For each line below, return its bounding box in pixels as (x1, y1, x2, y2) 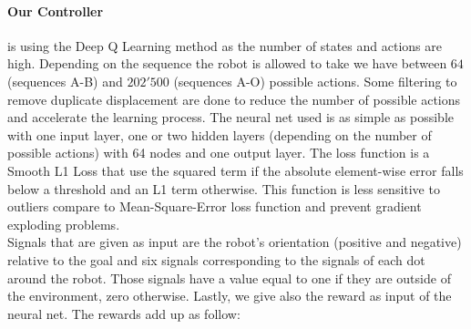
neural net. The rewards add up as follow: (7, 303, 241, 323)
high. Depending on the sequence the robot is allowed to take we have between (7, 54, 447, 73)
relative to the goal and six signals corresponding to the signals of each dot (7, 250, 425, 269)
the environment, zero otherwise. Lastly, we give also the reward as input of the (7, 286, 452, 305)
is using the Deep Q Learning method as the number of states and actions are (7, 36, 442, 55)
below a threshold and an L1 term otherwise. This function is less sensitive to (7, 179, 440, 198)
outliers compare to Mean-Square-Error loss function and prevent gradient (7, 197, 422, 216)
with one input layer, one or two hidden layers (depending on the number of (7, 125, 432, 144)
